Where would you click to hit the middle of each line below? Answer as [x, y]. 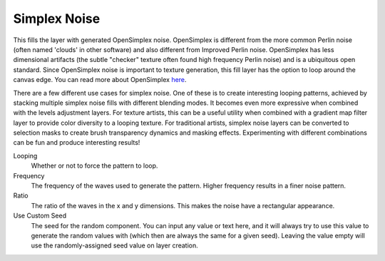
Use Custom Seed [40, 216]
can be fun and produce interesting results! [77, 143]
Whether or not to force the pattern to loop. [94, 166]
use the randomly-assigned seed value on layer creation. [115, 245]
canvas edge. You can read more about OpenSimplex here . [100, 80]
